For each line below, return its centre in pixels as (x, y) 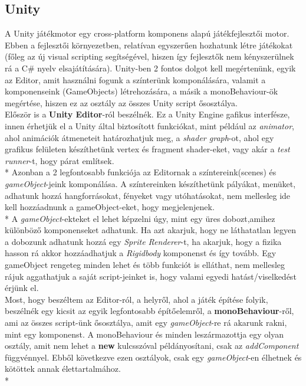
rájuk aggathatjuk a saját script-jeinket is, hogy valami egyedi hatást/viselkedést (151, 276)
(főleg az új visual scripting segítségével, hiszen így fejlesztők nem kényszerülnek (149, 56)
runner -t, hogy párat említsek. (60, 160)
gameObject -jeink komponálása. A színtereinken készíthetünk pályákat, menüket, (150, 183)
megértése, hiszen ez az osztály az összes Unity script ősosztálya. (121, 102)
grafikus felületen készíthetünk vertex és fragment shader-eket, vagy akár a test (147, 149)
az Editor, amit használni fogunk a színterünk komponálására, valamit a (135, 79)
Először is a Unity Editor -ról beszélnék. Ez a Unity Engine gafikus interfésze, (147, 114)
